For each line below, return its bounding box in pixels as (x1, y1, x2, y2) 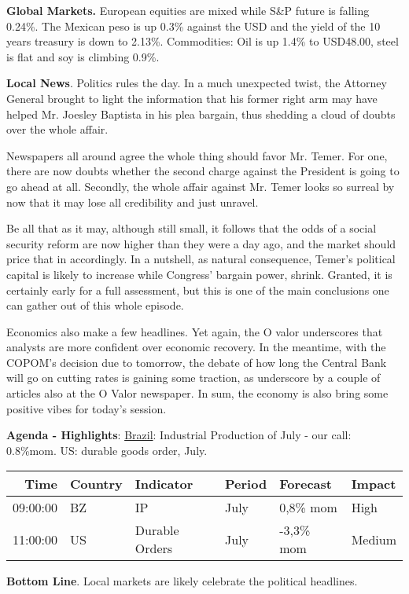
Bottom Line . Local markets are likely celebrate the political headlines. (6, 573, 358, 589)
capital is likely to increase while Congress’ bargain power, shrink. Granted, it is (6, 266, 392, 282)
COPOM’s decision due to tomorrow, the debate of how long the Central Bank (6, 354, 387, 370)
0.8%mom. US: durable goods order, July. (6, 442, 208, 458)
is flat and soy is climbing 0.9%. (6, 48, 160, 64)
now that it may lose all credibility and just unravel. (6, 193, 259, 210)
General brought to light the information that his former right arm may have (6, 90, 378, 106)
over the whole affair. (6, 121, 109, 137)
